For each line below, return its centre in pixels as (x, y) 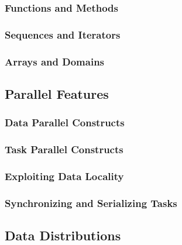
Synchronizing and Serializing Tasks (91, 203)
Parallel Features (57, 93)
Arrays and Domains (55, 61)
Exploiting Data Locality (64, 176)
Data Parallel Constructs (65, 123)
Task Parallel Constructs (64, 149)
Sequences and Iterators (63, 34)
